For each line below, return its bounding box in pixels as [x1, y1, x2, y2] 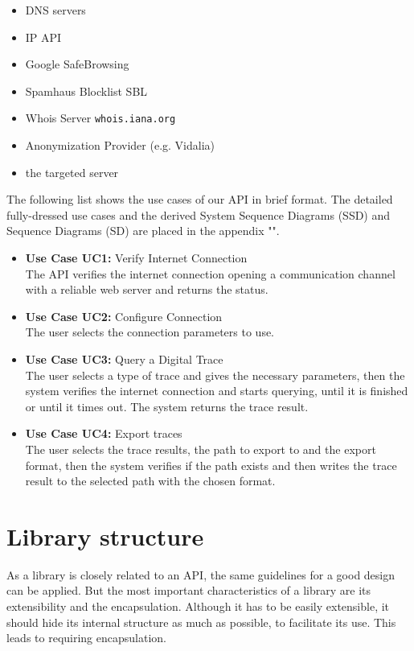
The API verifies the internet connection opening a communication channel [25, 265, 396, 282]
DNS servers [25, 2, 86, 18]
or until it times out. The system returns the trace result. [25, 398, 309, 414]
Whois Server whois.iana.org [25, 109, 176, 126]
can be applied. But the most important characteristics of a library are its [6, 582, 371, 599]
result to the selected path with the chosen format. [25, 472, 276, 489]
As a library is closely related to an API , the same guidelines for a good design [6, 566, 396, 583]
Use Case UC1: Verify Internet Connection [25, 249, 248, 266]
